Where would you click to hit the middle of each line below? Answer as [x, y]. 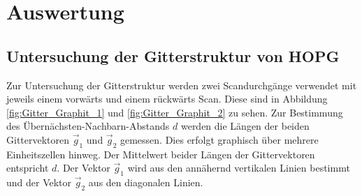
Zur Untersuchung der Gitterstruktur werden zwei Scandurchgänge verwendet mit [182, 85]
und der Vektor [39, 182]
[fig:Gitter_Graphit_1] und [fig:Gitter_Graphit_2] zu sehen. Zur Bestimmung [175, 112]
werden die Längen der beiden [245, 126]
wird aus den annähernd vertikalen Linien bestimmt [239, 168]
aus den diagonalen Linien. [146, 182]
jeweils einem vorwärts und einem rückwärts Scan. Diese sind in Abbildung [167, 99]
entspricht [28, 168]
